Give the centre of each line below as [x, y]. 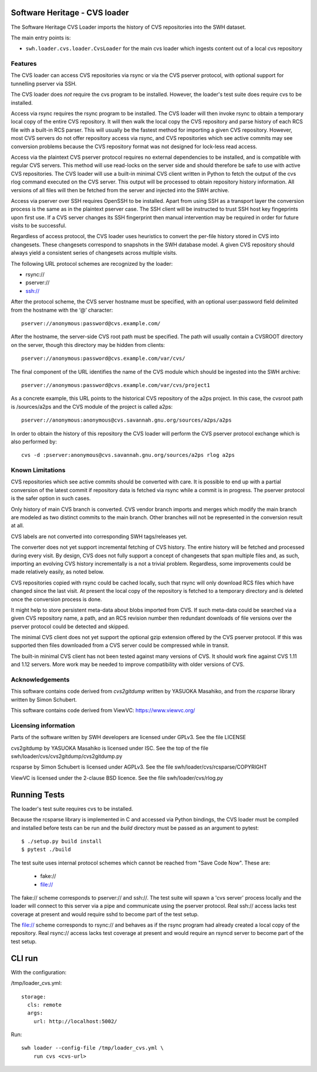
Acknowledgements [40, 679]
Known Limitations [38, 470]
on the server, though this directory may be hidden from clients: [88, 345]
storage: [34, 996]
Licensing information [43, 725]
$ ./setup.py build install [62, 841]
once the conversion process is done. [56, 599]
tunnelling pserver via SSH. [44, 84]
